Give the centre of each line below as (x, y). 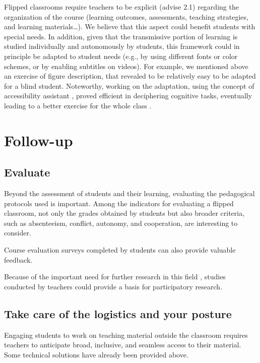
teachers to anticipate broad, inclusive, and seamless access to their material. (123, 345)
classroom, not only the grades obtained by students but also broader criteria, (124, 213)
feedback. (18, 259)
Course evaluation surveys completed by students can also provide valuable (120, 250)
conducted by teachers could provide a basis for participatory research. (113, 286)
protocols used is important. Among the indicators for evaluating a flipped (119, 203)
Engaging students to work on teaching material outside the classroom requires (126, 335)
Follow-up (39, 140)
